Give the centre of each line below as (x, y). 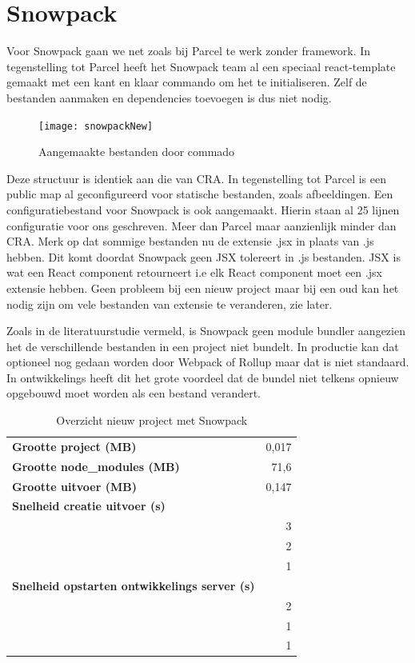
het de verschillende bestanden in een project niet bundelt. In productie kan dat (203, 346)
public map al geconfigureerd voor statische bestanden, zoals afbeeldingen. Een (200, 194)
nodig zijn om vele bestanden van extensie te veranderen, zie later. (170, 304)
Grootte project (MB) (74, 446)
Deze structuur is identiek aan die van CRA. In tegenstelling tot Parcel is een (197, 178)
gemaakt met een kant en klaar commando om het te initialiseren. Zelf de (187, 82)
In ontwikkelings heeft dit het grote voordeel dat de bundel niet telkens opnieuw (203, 377)
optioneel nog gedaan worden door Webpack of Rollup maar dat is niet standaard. (208, 362)
